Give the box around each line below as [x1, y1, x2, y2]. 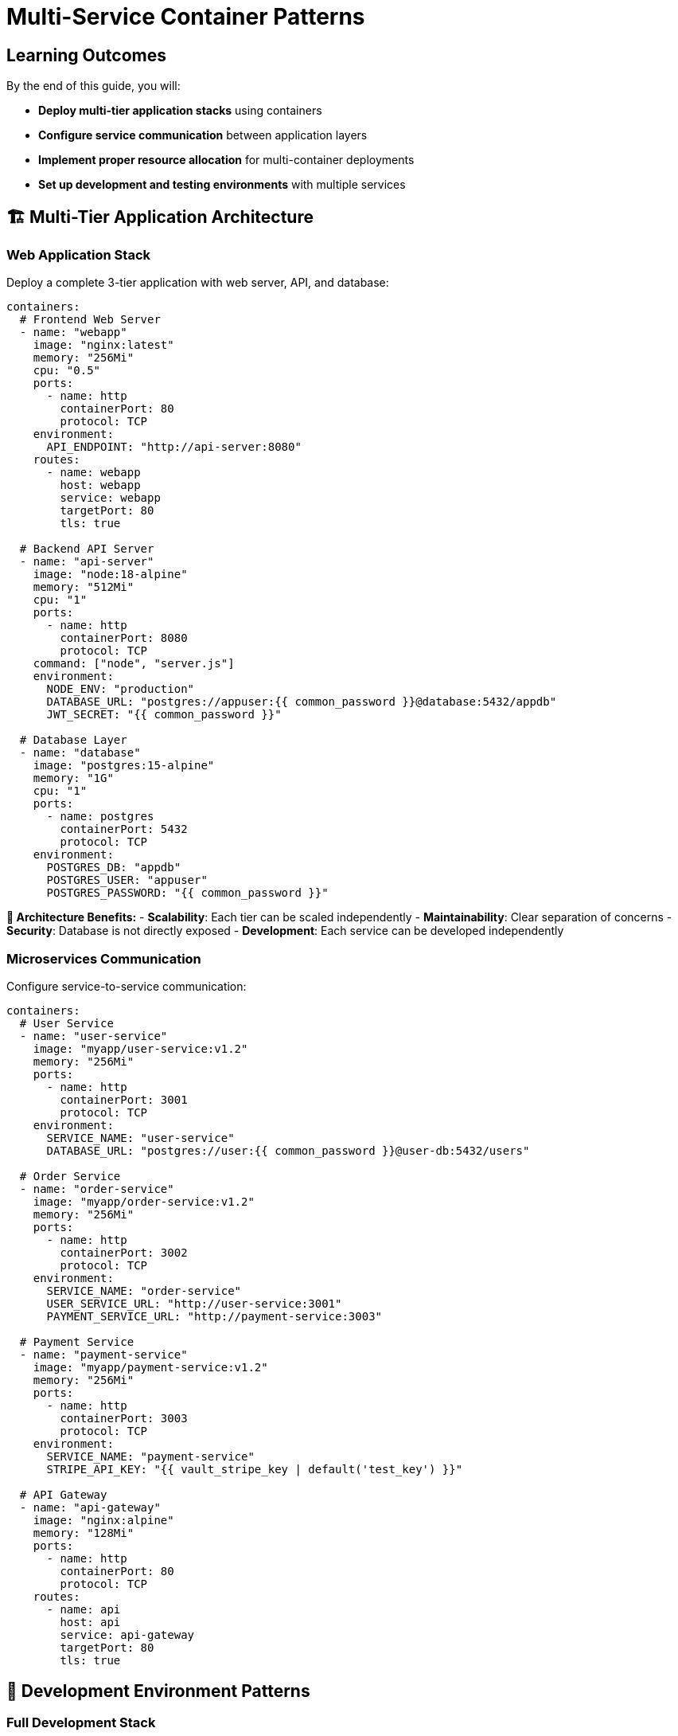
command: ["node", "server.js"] [33, 657, 235, 671]
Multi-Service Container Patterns [6, 3, 365, 30]
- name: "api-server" [19, 555, 154, 569]
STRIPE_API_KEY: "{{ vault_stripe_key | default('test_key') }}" [46, 1463, 463, 1476]
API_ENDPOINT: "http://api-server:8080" [46, 440, 302, 454]
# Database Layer [19, 733, 127, 747]
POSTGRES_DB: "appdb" [46, 861, 181, 874]
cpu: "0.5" [33, 364, 101, 377]
